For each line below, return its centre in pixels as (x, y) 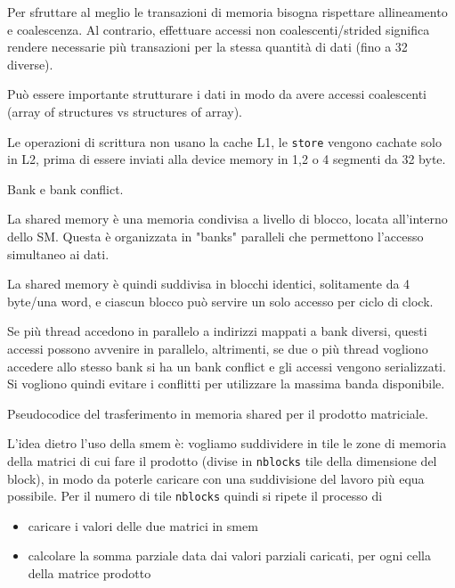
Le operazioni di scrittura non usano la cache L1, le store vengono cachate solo (225, 141)
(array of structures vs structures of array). (125, 111)
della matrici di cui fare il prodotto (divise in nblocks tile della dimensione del (222, 460)
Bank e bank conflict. (65, 188)
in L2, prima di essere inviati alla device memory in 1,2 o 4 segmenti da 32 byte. (227, 159)
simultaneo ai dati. (58, 253)
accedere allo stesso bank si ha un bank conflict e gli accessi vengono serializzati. (227, 366)
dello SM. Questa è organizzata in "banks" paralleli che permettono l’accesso (215, 236)
